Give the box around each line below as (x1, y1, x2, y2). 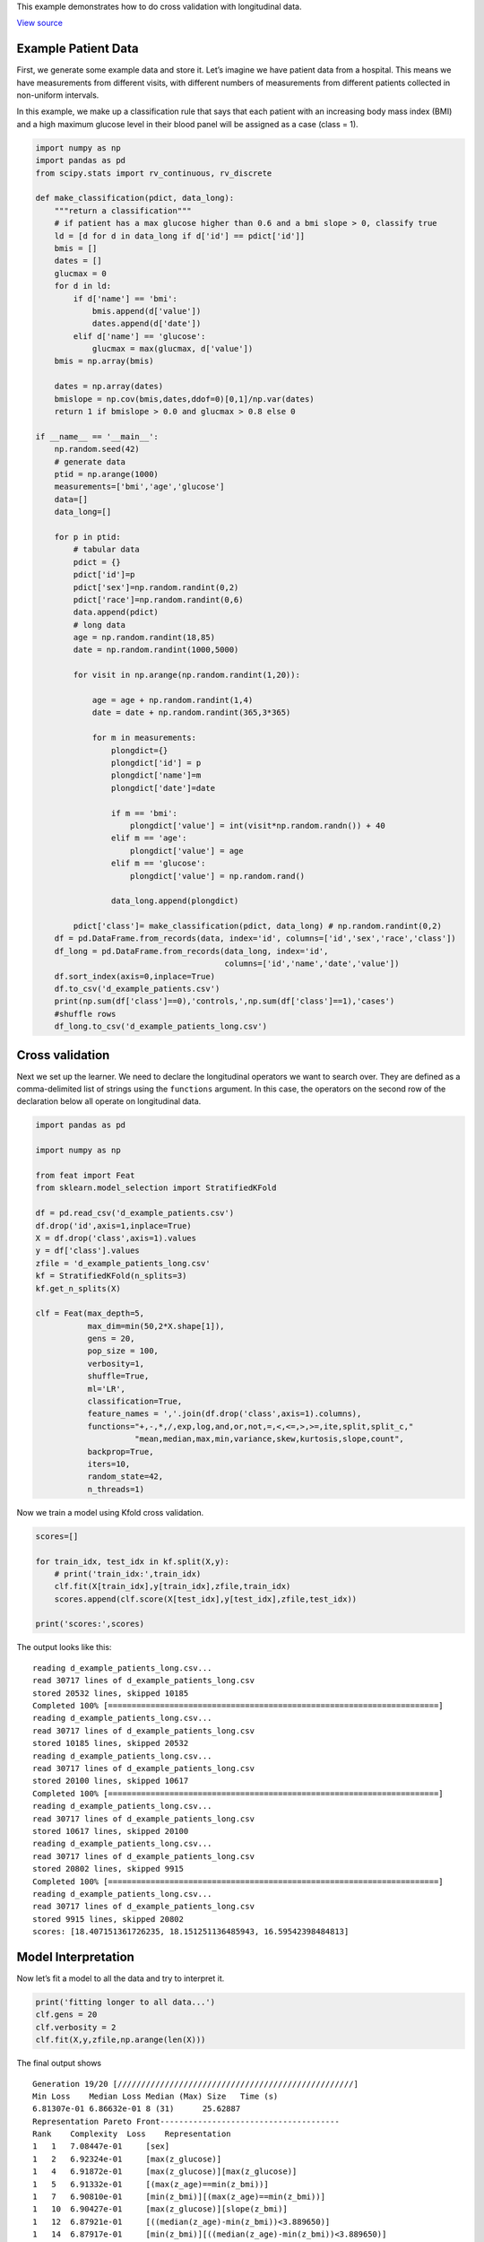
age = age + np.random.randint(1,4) (91, 695, 254, 706)
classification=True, (87, 1396, 183, 1407)
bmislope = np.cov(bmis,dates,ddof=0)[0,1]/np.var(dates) (54, 394, 315, 404)
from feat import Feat (35, 1170, 135, 1181)
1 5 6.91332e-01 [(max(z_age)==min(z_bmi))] (32, 2179, 269, 2189)
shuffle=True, (87, 1371, 150, 1381)
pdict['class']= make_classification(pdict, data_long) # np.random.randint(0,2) (73, 921, 443, 932)
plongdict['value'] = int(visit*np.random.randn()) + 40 (130, 821, 385, 830)
